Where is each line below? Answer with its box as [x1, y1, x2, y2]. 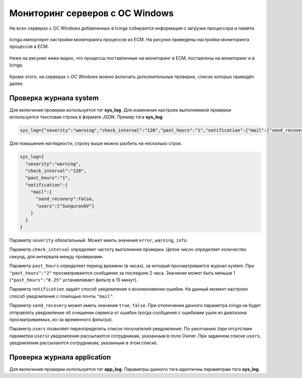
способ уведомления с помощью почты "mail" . [9, 293, 114, 299]
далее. [9, 81, 24, 87]
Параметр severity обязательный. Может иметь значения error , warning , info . [9, 237, 188, 244]
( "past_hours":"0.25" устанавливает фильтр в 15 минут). [9, 277, 138, 283]
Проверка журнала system [9, 94, 99, 102]
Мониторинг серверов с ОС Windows [9, 8, 174, 19]
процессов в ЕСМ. [9, 43, 49, 50]
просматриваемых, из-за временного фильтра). [9, 316, 113, 322]
